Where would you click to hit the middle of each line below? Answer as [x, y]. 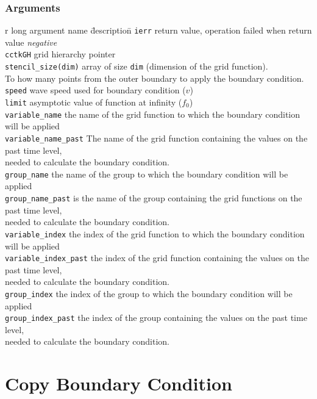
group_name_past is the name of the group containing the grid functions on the [154, 198]
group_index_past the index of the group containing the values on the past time [156, 318]
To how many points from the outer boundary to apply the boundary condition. [155, 78]
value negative [31, 42]
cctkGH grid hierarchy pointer [60, 54]
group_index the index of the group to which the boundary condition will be [149, 293]
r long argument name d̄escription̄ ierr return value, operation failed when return [158, 30]
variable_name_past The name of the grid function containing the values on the [156, 138]
